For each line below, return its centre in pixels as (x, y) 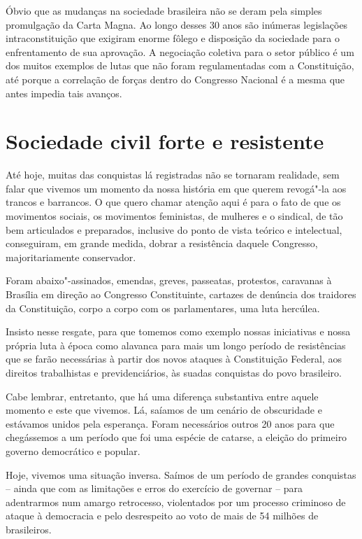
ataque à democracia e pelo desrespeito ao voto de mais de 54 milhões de (162, 516)
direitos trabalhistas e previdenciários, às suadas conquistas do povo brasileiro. (174, 372)
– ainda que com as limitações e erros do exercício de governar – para (154, 488)
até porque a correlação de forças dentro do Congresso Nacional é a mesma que (175, 79)
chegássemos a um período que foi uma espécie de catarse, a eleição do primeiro (176, 437)
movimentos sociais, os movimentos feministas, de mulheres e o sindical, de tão (174, 216)
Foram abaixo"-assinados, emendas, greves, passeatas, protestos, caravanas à (169, 280)
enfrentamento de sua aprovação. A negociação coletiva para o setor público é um (180, 51)
